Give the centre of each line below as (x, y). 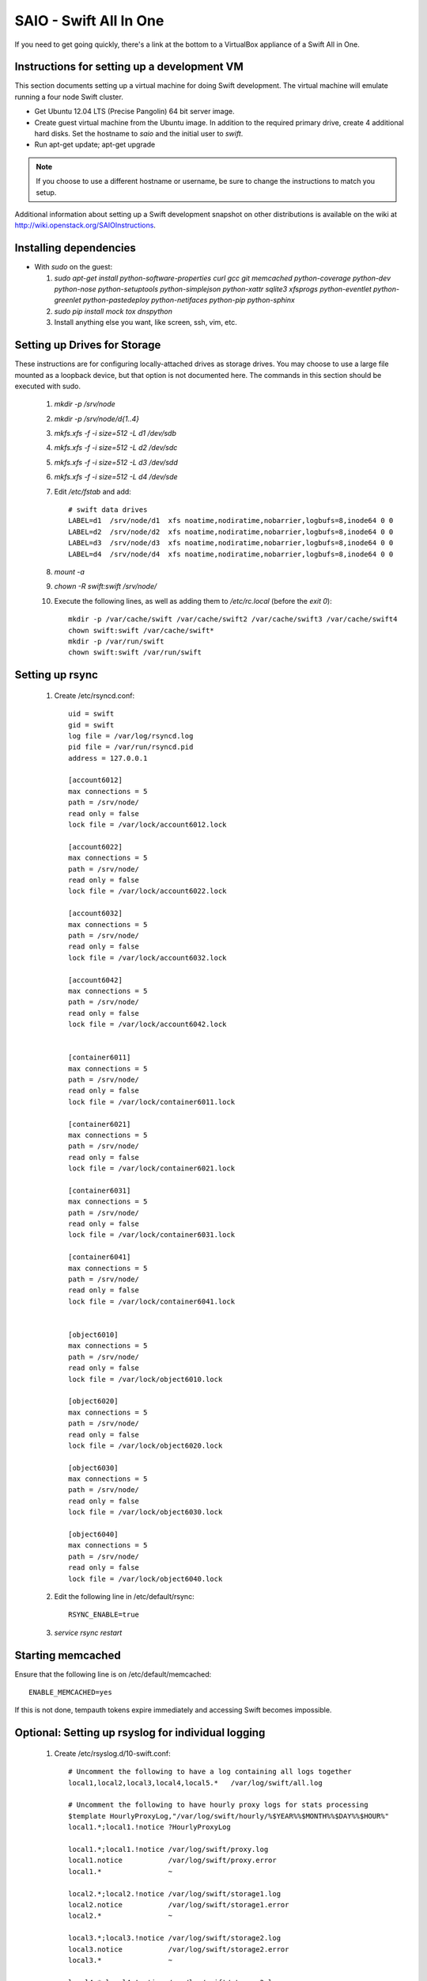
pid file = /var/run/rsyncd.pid (131, 747)
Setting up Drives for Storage (88, 345)
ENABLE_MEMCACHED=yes (70, 1693)
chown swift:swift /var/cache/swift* (142, 630)
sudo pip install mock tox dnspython (113, 311)
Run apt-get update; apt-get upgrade (95, 145)
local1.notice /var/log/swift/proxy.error (172, 1861)
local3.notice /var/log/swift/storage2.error (179, 1949)
